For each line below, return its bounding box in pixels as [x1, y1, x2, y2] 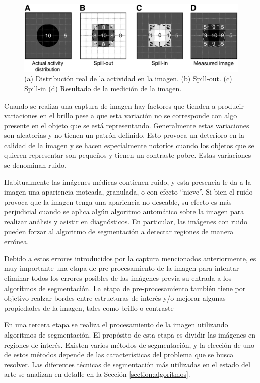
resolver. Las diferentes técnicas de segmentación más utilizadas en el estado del [4, 359, 250, 369]
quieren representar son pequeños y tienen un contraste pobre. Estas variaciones [4, 150, 251, 160]
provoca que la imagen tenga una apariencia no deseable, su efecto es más [4, 196, 232, 207]
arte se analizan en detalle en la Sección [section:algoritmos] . [4, 369, 190, 379]
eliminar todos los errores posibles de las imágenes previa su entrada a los [4, 273, 232, 283]
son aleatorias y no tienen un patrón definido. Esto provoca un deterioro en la [4, 130, 245, 140]
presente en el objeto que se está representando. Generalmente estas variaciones [4, 120, 249, 130]
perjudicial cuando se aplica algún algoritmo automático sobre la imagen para [4, 206, 244, 217]
